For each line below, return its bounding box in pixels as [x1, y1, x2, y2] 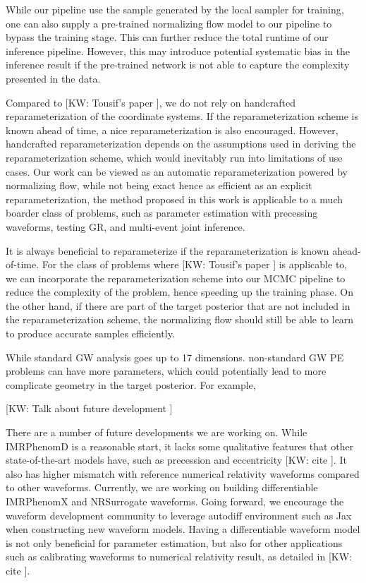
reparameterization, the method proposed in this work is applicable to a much [6, 191, 343, 206]
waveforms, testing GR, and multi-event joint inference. [6, 219, 245, 234]
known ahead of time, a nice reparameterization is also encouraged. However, [6, 122, 338, 137]
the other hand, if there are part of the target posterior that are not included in [6, 298, 350, 313]
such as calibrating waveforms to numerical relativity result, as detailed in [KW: [6, 549, 352, 564]
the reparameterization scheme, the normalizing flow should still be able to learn [6, 312, 354, 327]
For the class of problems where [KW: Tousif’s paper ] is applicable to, [42, 257, 348, 272]
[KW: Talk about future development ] [6, 401, 173, 416]
